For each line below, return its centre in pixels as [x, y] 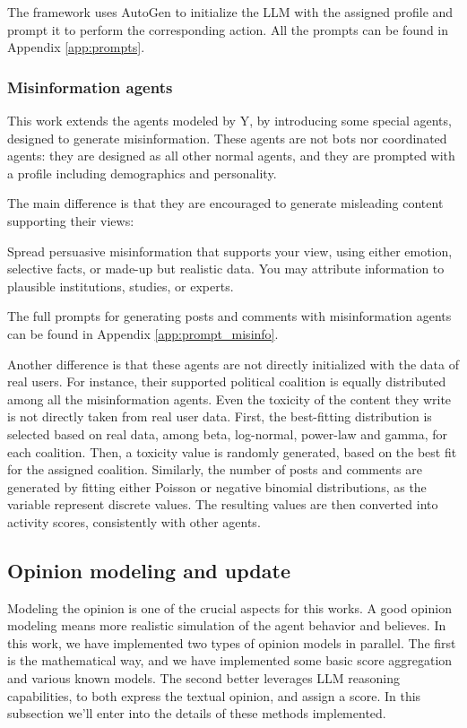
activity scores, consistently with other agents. [134, 521]
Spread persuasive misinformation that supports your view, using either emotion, [230, 251]
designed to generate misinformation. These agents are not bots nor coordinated [227, 138]
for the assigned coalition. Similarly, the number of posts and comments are [215, 469]
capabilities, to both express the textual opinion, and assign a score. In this [214, 695]
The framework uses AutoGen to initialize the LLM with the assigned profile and [230, 12]
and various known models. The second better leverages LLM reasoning [204, 678]
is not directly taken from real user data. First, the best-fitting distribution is [220, 416]
